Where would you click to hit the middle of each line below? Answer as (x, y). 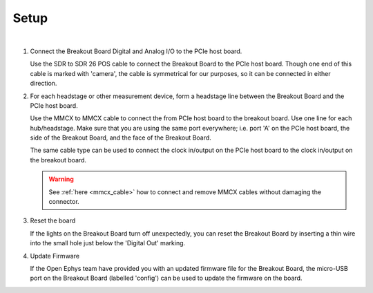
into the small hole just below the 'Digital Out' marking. (108, 243)
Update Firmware (55, 256)
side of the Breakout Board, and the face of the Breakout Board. (121, 138)
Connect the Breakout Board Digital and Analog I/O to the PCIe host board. (136, 51)
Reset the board (53, 220)
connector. (64, 202)
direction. (44, 84)
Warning (61, 179)
